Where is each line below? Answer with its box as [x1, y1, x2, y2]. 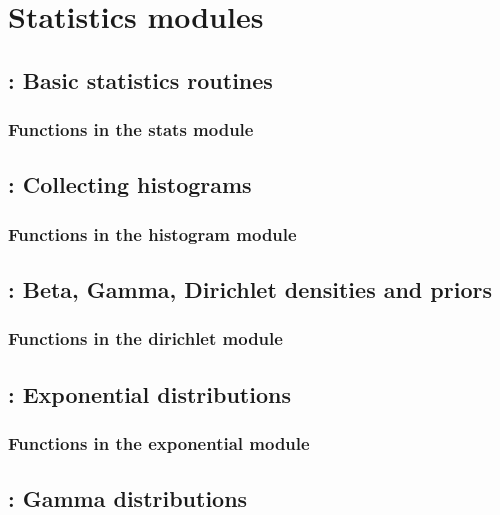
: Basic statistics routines [8, 64, 273, 95]
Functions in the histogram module [8, 221, 297, 246]
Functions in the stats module [8, 117, 254, 142]
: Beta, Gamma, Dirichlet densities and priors [8, 274, 492, 305]
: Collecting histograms [8, 169, 252, 200]
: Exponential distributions [8, 378, 291, 409]
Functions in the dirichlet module [8, 326, 283, 351]
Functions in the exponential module [8, 430, 310, 455]
